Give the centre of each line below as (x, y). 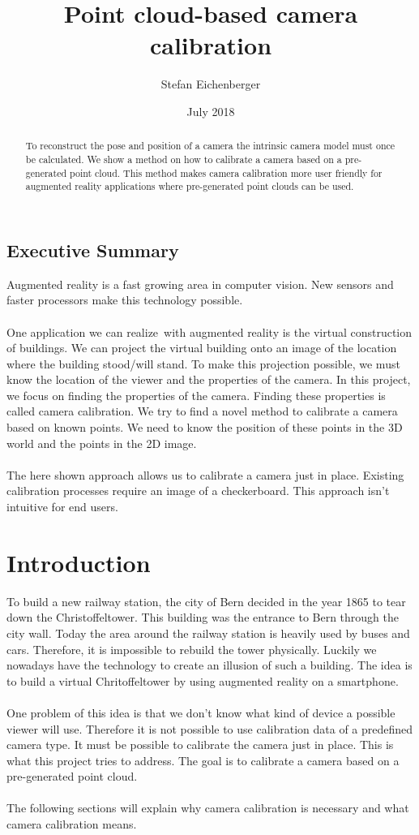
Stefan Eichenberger (211, 84)
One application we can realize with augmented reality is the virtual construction (209, 331)
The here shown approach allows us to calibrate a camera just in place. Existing (205, 474)
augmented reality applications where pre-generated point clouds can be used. (190, 186)
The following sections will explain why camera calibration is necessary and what (208, 808)
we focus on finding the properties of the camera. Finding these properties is (196, 395)
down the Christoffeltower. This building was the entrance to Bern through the (203, 617)
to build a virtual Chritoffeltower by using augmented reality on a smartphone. (203, 680)
